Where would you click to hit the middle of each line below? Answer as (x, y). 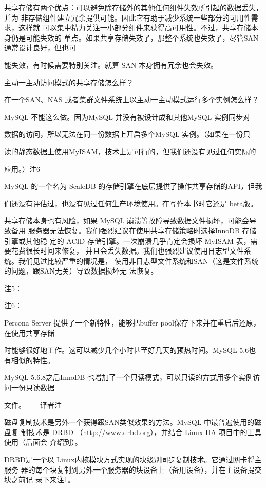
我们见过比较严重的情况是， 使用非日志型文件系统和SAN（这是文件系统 (138, 260)
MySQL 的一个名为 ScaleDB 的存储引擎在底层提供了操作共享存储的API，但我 (133, 186)
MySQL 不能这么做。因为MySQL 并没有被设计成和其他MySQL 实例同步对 (127, 116)
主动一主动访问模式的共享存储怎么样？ (69, 82)
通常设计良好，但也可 (40, 48)
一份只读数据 (33, 387)
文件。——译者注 (33, 404)
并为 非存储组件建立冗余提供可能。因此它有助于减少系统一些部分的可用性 (128, 17)
